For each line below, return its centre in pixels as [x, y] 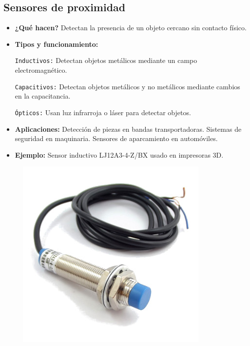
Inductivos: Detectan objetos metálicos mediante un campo [106, 60]
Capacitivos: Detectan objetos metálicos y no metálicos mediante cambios [127, 86]
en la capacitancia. [43, 96]
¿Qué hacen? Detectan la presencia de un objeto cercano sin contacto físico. [131, 28]
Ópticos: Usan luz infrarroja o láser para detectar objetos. [103, 112]
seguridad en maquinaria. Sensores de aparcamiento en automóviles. [116, 138]
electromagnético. [41, 70]
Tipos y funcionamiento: [57, 44]
